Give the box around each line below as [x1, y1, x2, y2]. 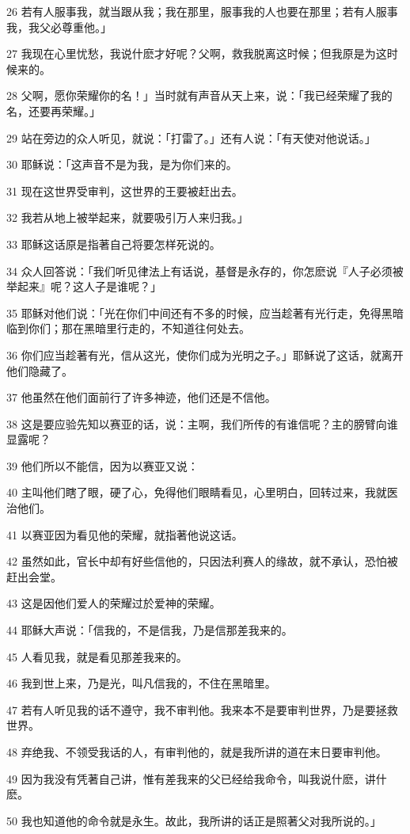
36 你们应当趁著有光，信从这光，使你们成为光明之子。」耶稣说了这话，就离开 [6, 346, 404, 363]
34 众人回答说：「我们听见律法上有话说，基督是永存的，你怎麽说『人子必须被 [6, 262, 404, 279]
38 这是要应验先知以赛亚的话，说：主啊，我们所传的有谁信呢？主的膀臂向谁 [6, 415, 398, 432]
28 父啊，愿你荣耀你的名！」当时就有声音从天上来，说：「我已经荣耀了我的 [6, 87, 393, 104]
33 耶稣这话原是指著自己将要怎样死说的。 [6, 235, 221, 252]
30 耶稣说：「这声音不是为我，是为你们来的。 [6, 156, 237, 173]
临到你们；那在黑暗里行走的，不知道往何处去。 [6, 320, 250, 337]
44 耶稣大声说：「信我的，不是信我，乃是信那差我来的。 [6, 622, 293, 638]
